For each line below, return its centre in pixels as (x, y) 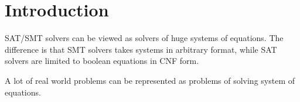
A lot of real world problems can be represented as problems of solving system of (150, 80)
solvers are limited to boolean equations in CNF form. (102, 61)
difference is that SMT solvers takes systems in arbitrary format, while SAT (141, 49)
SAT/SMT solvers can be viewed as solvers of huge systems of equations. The (144, 38)
